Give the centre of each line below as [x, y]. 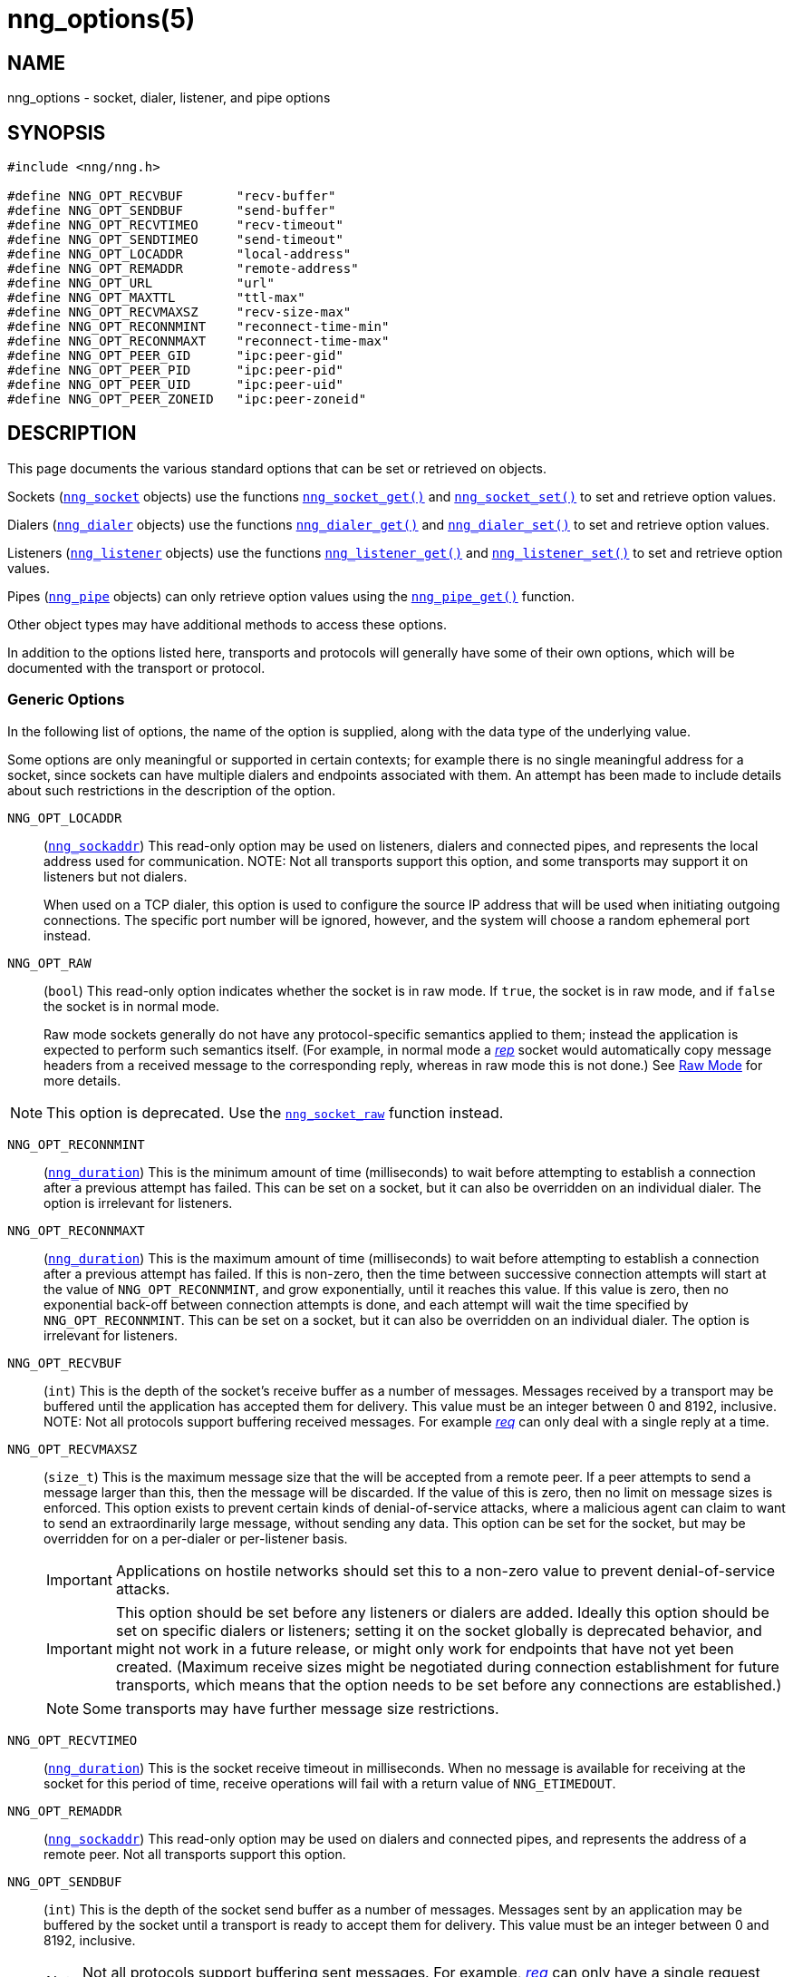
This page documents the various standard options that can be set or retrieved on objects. [277, 468]
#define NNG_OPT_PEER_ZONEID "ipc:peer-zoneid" [187, 399]
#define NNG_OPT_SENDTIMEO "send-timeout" [175, 240]
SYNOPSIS [57, 132]
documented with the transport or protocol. [136, 667]
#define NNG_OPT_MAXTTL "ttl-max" [156, 298]
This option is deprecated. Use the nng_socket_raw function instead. [275, 1112]
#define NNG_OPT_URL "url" [141, 283]
